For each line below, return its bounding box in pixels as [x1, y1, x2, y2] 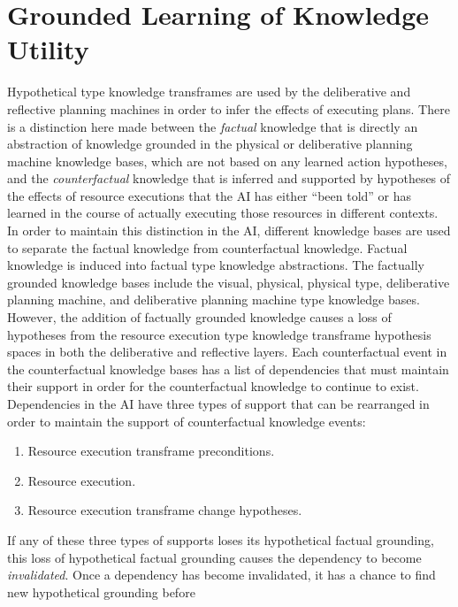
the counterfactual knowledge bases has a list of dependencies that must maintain [7, 359, 449, 378]
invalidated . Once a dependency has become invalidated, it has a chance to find [7, 565, 436, 584]
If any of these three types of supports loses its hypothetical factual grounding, [7, 530, 434, 549]
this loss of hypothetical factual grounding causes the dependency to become [7, 548, 422, 566]
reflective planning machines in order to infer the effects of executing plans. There [7, 99, 450, 118]
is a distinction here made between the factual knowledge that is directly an [7, 117, 418, 135]
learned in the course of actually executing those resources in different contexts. [7, 204, 439, 222]
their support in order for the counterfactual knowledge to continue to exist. [7, 377, 419, 396]
